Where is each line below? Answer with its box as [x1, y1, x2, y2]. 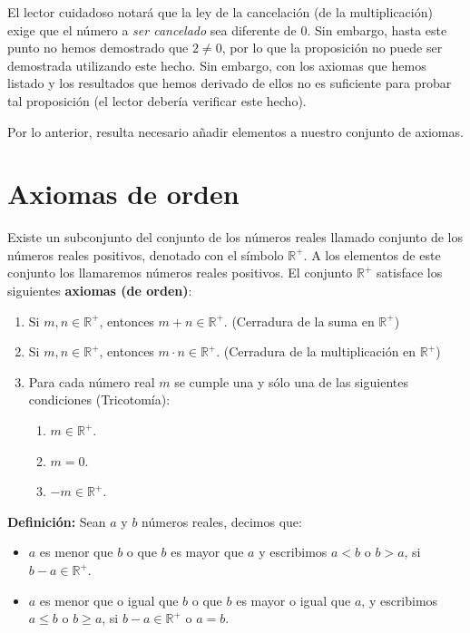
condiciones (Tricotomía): [28, 390, 171, 409]
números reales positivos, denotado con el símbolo [7, 245, 284, 264]
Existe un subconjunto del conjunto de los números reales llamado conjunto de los [7, 228, 464, 247]
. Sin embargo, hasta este [307, 20, 447, 39]
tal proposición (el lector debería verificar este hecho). [7, 91, 307, 110]
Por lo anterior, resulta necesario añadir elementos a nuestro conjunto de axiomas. [7, 122, 464, 141]
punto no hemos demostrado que [7, 38, 189, 57]
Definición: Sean [7, 511, 106, 531]
